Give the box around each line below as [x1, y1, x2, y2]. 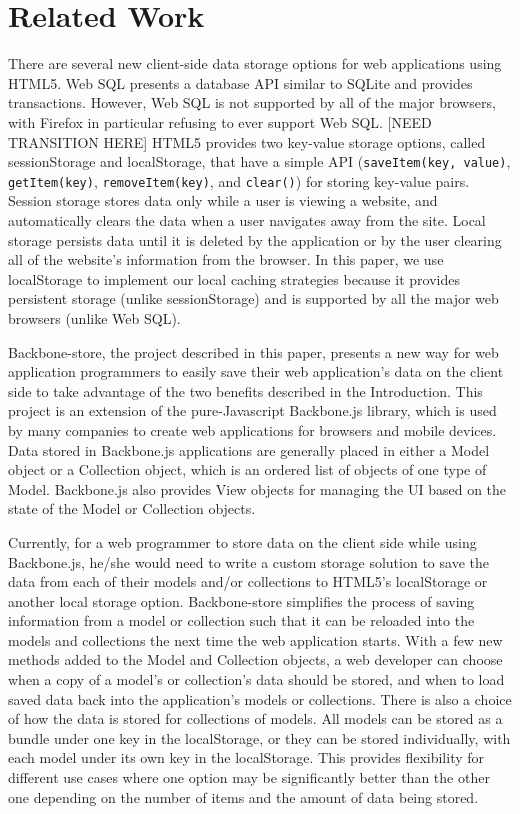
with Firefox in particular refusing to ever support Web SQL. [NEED [8, 111, 432, 132]
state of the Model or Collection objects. [8, 498, 256, 519]
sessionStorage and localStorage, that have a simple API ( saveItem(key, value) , [8, 151, 511, 172]
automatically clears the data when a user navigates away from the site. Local [8, 210, 486, 230]
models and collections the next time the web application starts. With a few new [8, 629, 503, 650]
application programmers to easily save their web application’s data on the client [8, 361, 504, 382]
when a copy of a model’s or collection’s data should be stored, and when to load [8, 669, 505, 690]
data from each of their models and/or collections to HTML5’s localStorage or [8, 571, 488, 592]
